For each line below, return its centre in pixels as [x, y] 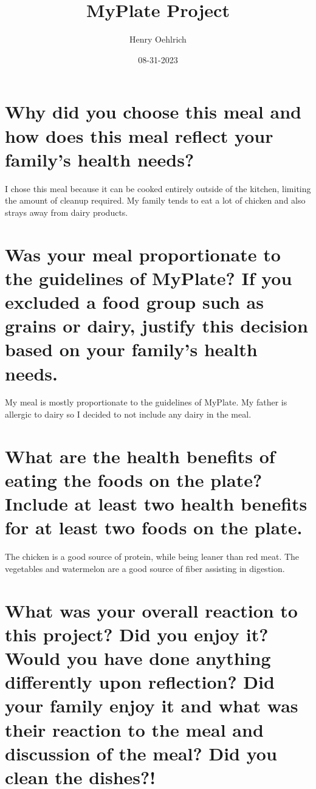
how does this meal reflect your [139, 135]
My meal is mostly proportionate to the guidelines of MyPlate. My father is [146, 402]
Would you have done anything [138, 658]
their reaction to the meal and [134, 729]
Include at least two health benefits [156, 504]
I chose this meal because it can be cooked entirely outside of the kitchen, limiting [158, 188]
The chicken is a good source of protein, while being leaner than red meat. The [152, 556]
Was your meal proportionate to [143, 254]
